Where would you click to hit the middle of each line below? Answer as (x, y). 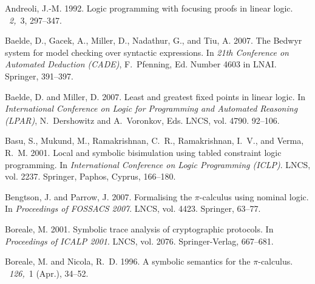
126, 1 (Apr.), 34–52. (49, 273)
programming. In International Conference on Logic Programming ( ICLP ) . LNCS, (158, 164)
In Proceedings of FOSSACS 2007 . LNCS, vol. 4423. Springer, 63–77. (133, 208)
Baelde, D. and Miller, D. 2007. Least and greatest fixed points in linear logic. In (155, 96)
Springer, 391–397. (39, 76)
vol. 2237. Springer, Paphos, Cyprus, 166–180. (90, 176)
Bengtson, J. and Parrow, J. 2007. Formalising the (99, 196)
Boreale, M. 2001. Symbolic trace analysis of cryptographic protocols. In (139, 228)
